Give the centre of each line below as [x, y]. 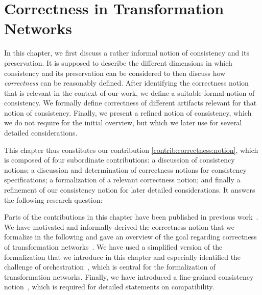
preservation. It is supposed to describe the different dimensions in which [118, 62]
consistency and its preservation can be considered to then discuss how [115, 73]
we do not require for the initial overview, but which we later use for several [123, 123]
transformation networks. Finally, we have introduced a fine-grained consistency [129, 276]
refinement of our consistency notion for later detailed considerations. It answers [130, 190]
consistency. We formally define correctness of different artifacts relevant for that [130, 103]
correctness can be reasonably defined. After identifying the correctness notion [126, 83]
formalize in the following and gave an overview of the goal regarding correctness [130, 237]
